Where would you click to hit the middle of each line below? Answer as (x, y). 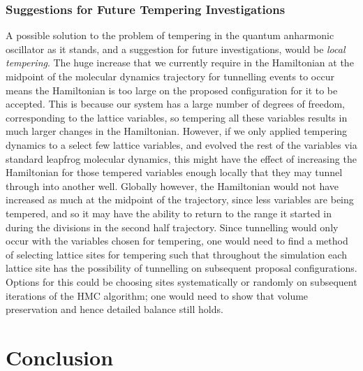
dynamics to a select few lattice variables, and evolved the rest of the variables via (181, 144)
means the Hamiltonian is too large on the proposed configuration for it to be (172, 90)
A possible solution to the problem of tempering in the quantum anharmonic (170, 35)
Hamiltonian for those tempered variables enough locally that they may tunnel (174, 172)
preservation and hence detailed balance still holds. (114, 309)
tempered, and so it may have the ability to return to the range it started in (169, 213)
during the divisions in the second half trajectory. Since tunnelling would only (172, 227)
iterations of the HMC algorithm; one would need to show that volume (157, 295)
